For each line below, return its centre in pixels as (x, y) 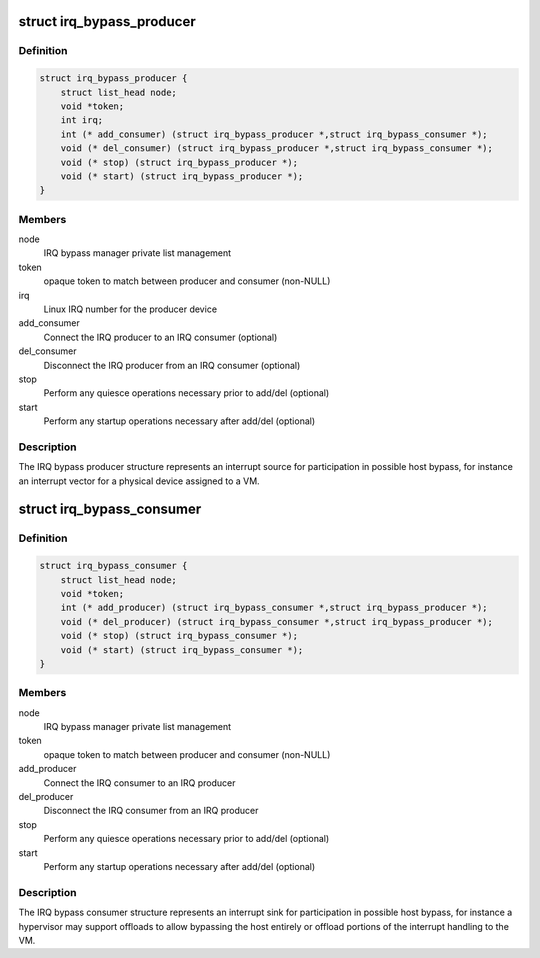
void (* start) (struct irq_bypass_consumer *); (182, 649)
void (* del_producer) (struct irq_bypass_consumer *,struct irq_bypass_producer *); (277, 621)
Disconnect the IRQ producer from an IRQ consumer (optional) (172, 365)
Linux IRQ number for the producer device (130, 309)
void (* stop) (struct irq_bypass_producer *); (179, 162)
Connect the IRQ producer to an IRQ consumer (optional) (160, 337)
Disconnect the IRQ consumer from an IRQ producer (151, 811)
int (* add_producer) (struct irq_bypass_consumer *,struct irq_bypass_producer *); (274, 608)
